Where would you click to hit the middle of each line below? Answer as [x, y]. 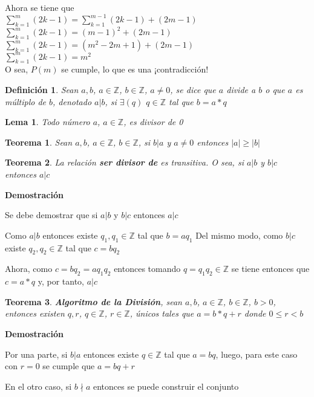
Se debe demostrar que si [51, 215]
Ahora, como [29, 269]
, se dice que [193, 90]
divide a [241, 90]
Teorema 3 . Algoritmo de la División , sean [93, 301]
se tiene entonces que [270, 269]
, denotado [72, 101]
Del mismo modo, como [239, 235]
